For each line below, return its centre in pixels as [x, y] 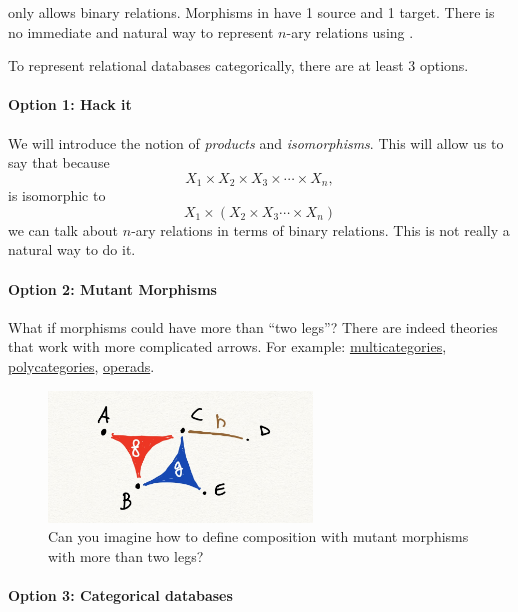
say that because [59, 162]
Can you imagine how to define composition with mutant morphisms [258, 536]
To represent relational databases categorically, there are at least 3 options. [238, 65]
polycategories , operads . [81, 365]
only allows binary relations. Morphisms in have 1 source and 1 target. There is [251, 12]
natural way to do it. [72, 249]
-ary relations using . [350, 31]
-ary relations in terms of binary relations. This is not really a [320, 229]
